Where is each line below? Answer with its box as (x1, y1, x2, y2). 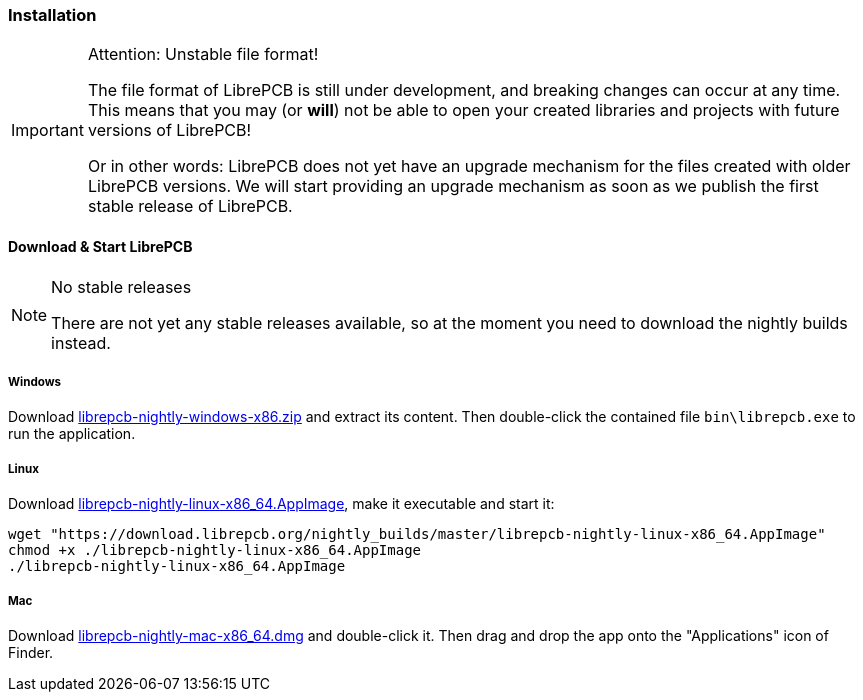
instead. (51, 332, 111, 353)
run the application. (8, 425, 136, 443)
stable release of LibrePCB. (87, 196, 293, 217)
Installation (8, 5, 97, 25)
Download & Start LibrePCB (8, 237, 193, 255)
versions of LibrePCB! (87, 120, 252, 141)
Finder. (8, 643, 54, 661)
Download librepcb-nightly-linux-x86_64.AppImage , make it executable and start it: (8, 495, 555, 513)
